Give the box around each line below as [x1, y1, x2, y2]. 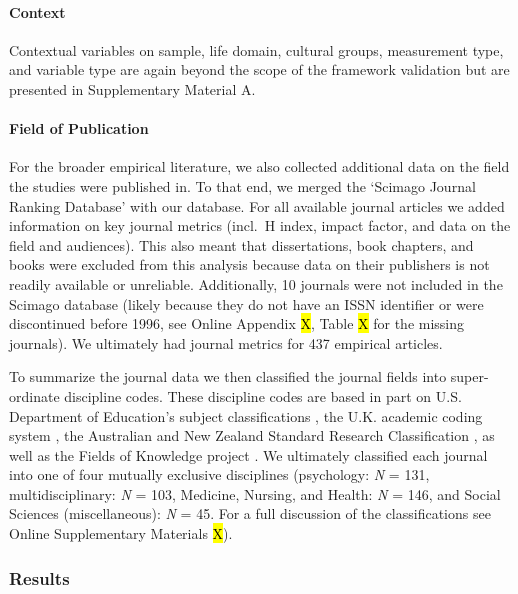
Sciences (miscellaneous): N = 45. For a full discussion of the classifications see [9, 503, 491, 524]
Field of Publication [9, 118, 149, 139]
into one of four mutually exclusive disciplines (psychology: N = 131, [9, 464, 430, 485]
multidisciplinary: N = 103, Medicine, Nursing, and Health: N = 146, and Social [9, 483, 501, 504]
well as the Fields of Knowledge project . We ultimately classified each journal [9, 444, 488, 465]
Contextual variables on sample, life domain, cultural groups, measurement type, [9, 39, 504, 60]
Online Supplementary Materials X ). [9, 523, 233, 544]
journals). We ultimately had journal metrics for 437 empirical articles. [9, 332, 443, 353]
